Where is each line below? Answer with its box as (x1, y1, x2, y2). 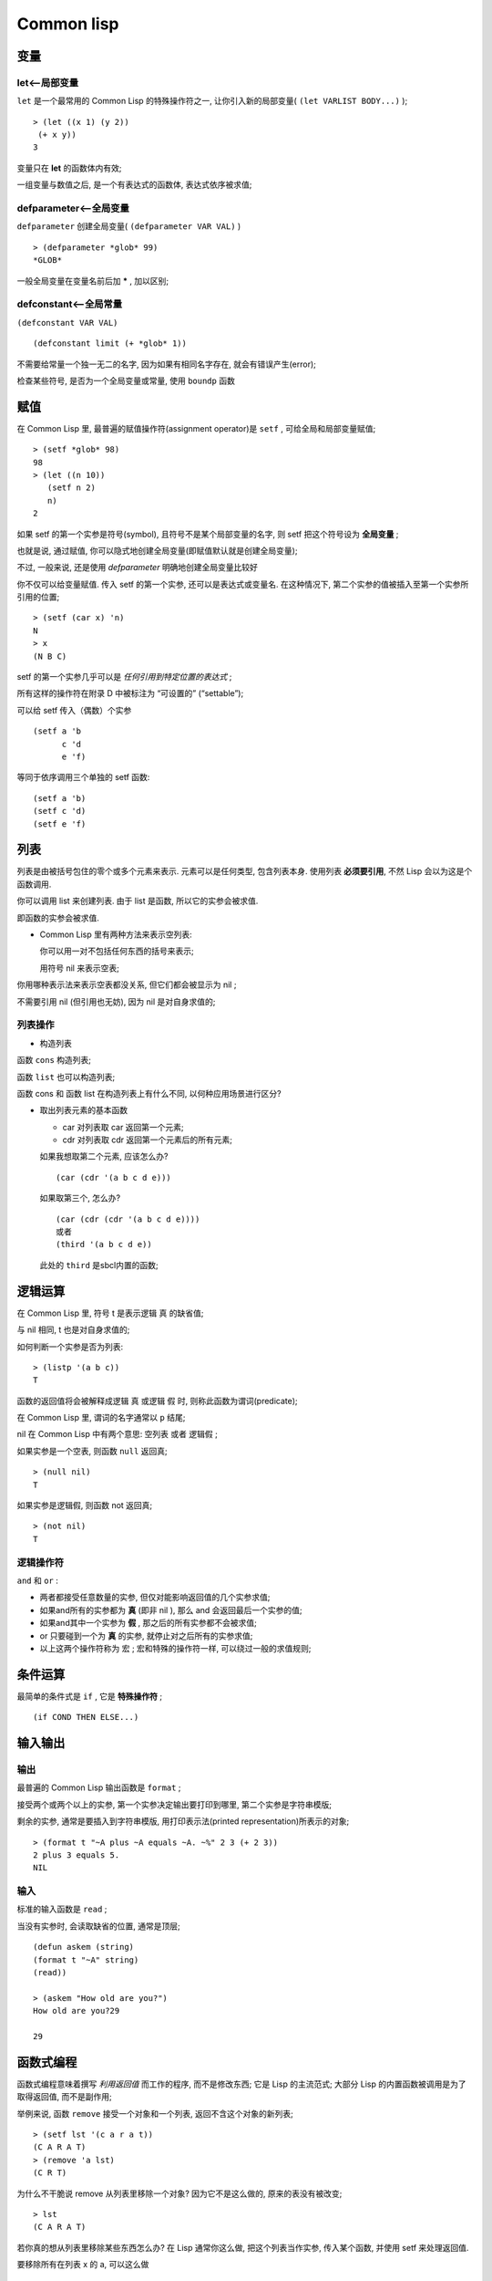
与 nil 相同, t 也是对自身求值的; (16, 1324, 130, 1336)
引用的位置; (16, 591, 60, 602)
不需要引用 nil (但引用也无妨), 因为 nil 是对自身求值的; (16, 995, 216, 1007)
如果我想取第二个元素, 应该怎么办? (39, 1151, 169, 1162)
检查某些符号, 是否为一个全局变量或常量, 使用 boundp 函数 (16, 375, 236, 386)
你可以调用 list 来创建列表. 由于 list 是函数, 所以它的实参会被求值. (16, 895, 259, 907)
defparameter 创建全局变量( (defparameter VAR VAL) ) (16, 221, 241, 232)
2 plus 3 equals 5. (33, 1849, 120, 1860)
